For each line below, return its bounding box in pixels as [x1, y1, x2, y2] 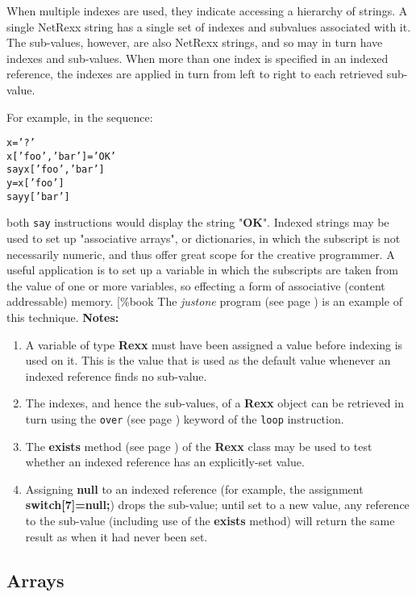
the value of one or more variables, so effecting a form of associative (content [6, 277, 385, 294]
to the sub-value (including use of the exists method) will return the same [25, 512, 395, 529]
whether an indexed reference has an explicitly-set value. [25, 453, 305, 470]
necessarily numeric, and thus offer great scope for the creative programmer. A [6, 245, 395, 262]
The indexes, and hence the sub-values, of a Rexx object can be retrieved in [25, 395, 404, 411]
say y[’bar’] [6, 190, 70, 202]
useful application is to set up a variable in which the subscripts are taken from [6, 261, 398, 278]
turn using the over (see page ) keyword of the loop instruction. [25, 411, 344, 428]
